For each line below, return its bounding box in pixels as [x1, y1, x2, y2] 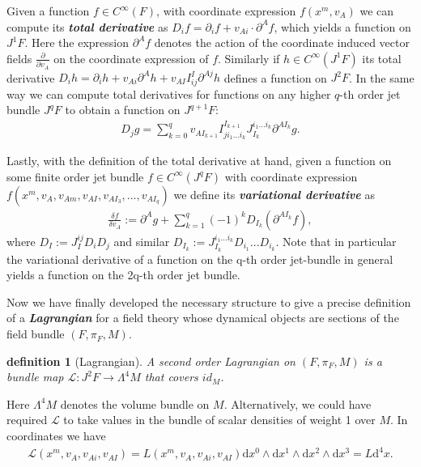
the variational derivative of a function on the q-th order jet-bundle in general [6, 250, 393, 267]
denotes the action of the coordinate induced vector [154, 34, 410, 51]
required [6, 411, 48, 428]
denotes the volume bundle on [60, 395, 210, 412]
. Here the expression [24, 34, 130, 51]
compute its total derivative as [6, 18, 168, 35]
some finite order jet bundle [6, 168, 144, 185]
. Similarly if [218, 49, 280, 66]
